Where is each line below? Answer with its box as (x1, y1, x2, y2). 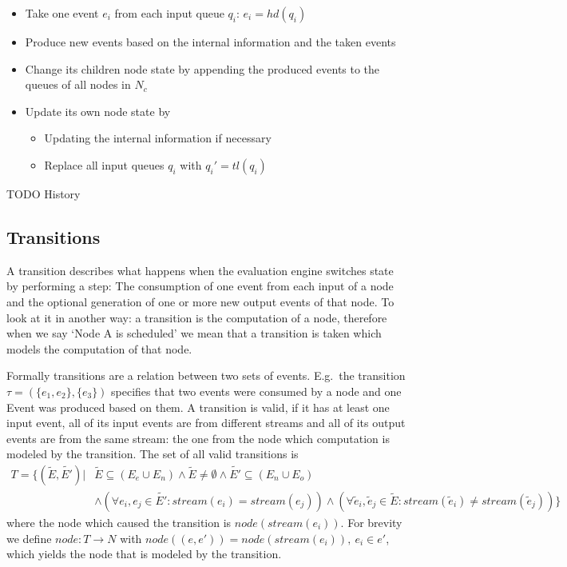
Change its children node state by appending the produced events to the (25, 60, 380, 77)
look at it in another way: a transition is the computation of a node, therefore (6, 309, 387, 325)
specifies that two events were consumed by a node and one (111, 382, 402, 399)
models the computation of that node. (6, 340, 192, 357)
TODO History (6, 185, 81, 202)
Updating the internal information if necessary (44, 130, 272, 146)
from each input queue (114, 5, 224, 21)
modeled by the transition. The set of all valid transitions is (6, 445, 299, 462)
